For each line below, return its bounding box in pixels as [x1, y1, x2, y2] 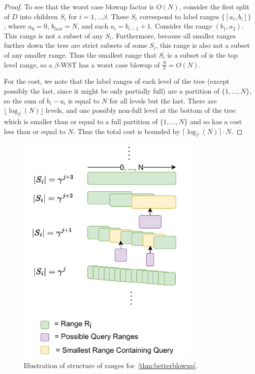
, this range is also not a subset [156, 40, 250, 50]
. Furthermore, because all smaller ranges [111, 30, 236, 40]
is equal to [68, 95, 99, 105]
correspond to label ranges [139, 11, 219, 21]
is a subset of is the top [167, 49, 238, 60]
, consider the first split [179, 1, 250, 11]
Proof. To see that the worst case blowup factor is [4, 1, 154, 11]
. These [107, 11, 129, 21]
